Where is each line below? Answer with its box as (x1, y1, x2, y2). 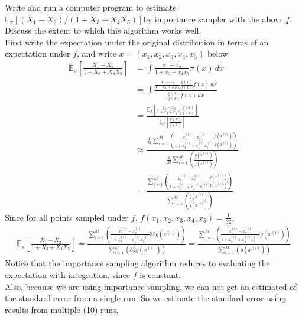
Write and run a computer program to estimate (5, 1, 177, 13)
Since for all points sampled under (5, 211, 129, 223)
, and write (77, 47, 116, 60)
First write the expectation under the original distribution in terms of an (5, 35, 269, 48)
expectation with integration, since (5, 269, 131, 281)
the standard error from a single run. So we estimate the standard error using (5, 292, 286, 304)
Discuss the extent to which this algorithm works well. (5, 24, 202, 37)
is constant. (139, 269, 181, 281)
